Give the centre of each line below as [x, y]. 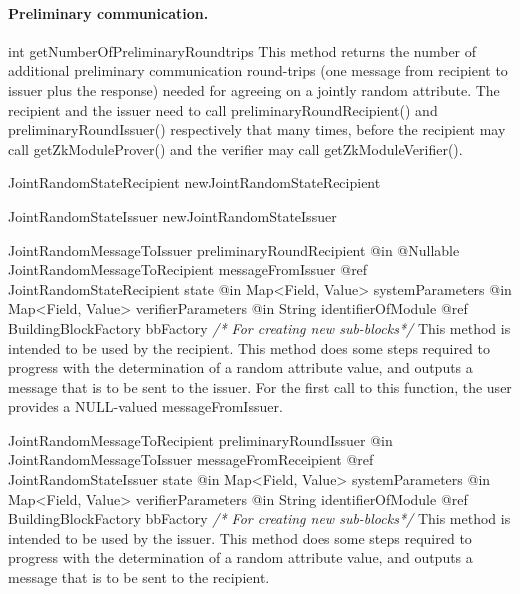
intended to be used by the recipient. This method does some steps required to [249, 347]
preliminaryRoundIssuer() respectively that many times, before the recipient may [257, 129]
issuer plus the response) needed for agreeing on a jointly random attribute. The [254, 89]
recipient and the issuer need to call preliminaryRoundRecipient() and [223, 109]
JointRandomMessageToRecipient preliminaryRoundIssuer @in [200, 439]
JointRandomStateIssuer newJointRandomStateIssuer [172, 215]
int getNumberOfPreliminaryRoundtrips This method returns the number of [242, 50]
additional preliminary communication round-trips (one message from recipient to [258, 70]
